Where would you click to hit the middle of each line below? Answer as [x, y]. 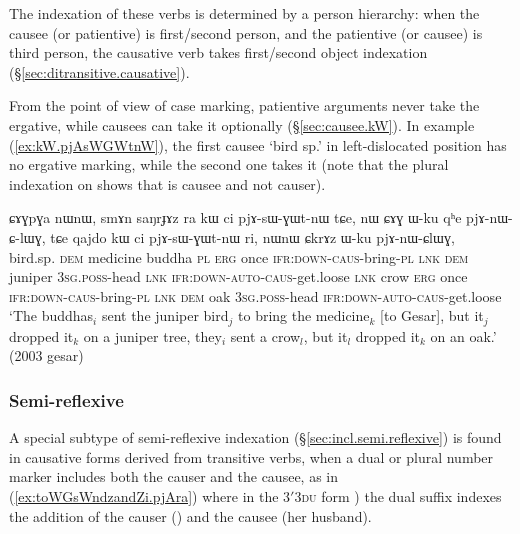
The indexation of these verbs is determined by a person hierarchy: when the [244, 13]
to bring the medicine [304, 315]
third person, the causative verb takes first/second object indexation [218, 52]
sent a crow [265, 335]
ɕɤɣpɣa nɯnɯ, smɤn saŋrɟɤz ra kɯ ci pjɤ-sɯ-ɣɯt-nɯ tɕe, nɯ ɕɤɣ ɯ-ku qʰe [235, 217]
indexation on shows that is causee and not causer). [167, 183]
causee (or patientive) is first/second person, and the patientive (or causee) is [246, 32]
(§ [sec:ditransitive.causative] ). [99, 71]
